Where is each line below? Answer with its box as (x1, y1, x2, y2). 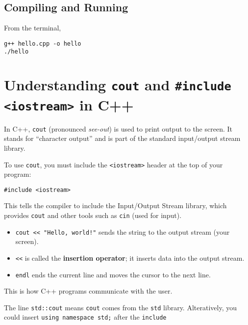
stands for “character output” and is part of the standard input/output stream (4, 133, 241, 143)
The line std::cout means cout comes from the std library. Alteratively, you (4, 302, 237, 312)
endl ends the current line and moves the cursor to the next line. (15, 269, 211, 279)
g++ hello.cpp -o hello (4, 40, 81, 47)
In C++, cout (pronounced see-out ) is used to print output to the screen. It (4, 123, 232, 134)
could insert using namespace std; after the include (4, 312, 167, 322)
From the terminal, (4, 23, 61, 33)
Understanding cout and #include (4, 75, 231, 95)
